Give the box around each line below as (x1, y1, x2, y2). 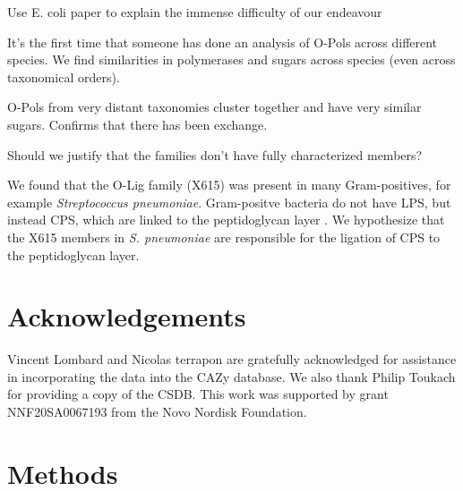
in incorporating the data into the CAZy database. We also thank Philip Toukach (7, 367, 456, 385)
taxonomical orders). (7, 67, 120, 86)
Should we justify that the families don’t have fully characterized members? (7, 145, 423, 164)
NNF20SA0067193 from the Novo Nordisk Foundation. (7, 402, 307, 421)
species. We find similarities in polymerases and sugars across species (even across (7, 50, 456, 69)
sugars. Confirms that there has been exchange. (7, 114, 268, 133)
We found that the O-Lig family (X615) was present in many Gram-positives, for (7, 175, 451, 194)
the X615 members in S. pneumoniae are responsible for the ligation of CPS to (7, 227, 441, 246)
